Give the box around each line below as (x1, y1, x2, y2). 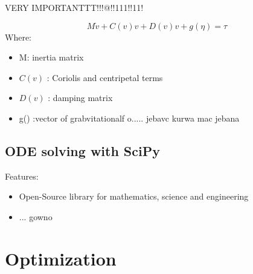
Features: (5, 169, 39, 182)
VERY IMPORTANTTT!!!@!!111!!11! (5, 1, 144, 13)
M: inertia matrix (19, 51, 84, 64)
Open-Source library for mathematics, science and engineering (19, 190, 249, 203)
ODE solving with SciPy (5, 141, 160, 160)
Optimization (5, 246, 117, 270)
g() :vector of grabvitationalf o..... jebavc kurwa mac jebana (19, 111, 240, 124)
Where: (5, 30, 31, 43)
